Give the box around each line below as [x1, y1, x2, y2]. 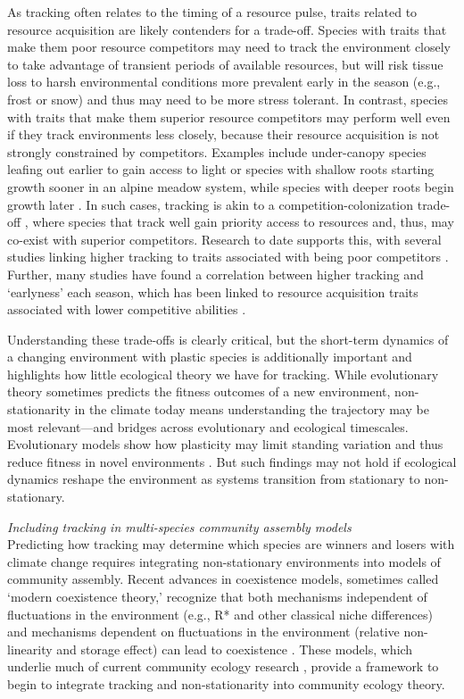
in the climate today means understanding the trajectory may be [74, 400, 429, 419]
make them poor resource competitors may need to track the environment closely [7, 37, 452, 56]
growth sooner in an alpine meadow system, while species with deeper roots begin [7, 177, 454, 196]
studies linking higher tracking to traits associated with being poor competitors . [7, 247, 449, 266]
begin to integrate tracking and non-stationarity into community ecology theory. [7, 674, 445, 693]
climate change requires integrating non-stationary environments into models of [7, 552, 441, 570]
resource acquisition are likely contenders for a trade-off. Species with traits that [7, 20, 447, 38]
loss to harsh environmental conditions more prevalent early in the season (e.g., [7, 72, 441, 91]
